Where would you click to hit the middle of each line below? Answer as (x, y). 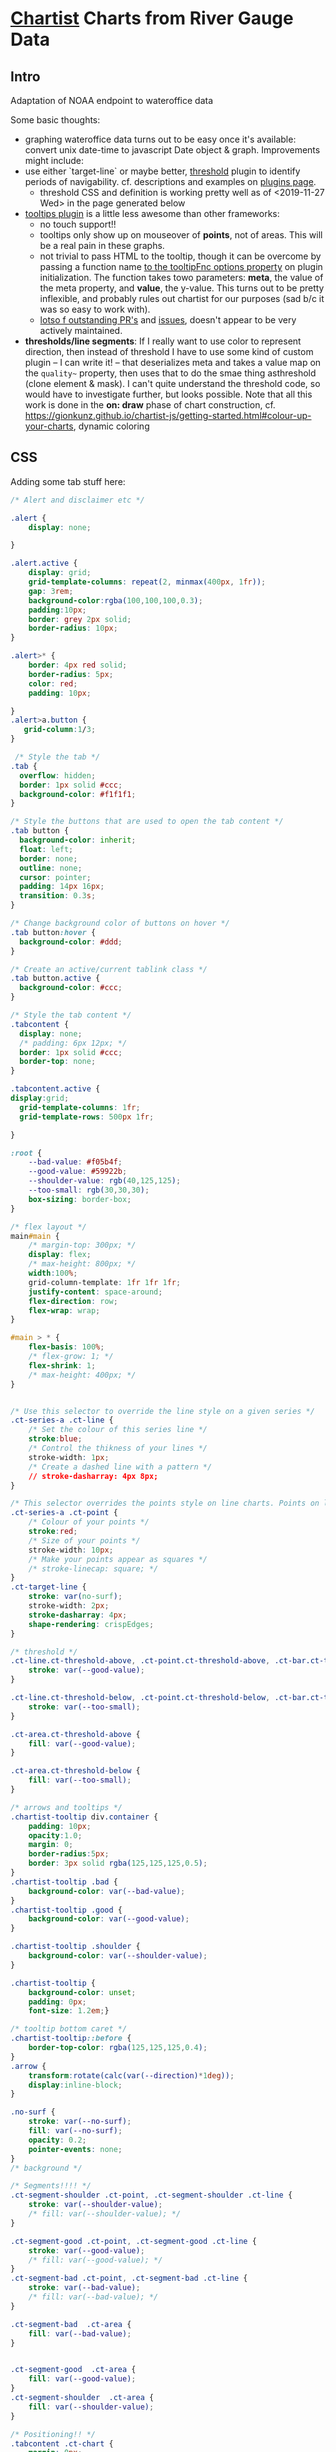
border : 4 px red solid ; (78, 665)
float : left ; (46, 849)
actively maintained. (81, 330)
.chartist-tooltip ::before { (71, 2038)
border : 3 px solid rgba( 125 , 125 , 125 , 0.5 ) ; (118, 1863)
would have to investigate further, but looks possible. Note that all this (168, 394)
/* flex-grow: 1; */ (71, 1357)
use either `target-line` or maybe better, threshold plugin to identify (162, 171)
